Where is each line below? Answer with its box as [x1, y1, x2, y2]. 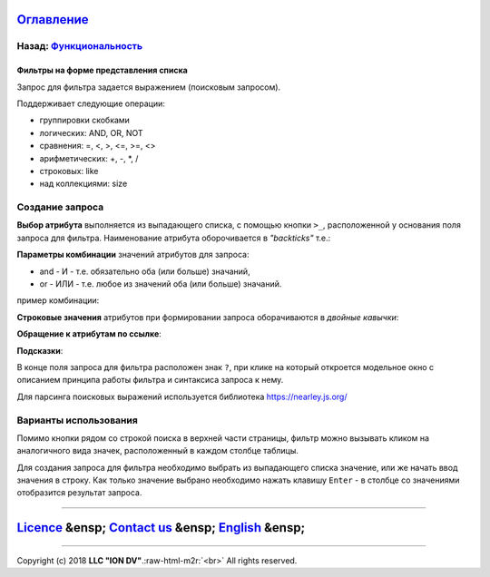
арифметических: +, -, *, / [39, 152, 139, 163]
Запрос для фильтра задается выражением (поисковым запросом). [16, 82, 281, 93]
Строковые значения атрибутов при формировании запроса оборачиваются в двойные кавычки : [16, 311, 399, 322]
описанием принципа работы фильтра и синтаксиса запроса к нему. [16, 375, 284, 386]
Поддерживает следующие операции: [16, 98, 165, 109]
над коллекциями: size [39, 178, 128, 190]
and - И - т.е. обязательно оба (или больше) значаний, [39, 266, 250, 277]
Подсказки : [16, 345, 64, 356]
